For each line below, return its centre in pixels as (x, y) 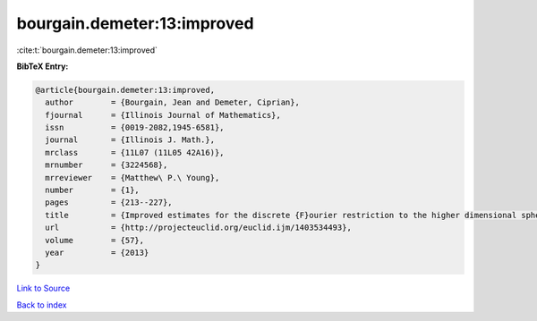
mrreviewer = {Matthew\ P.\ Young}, (132, 177)
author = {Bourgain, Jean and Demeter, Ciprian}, (172, 102)
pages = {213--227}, (109, 203)
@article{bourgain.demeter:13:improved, (125, 90)
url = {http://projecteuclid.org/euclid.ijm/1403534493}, (199, 228)
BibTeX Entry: (43, 66)
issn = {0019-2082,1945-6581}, (135, 128)
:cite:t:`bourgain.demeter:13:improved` (87, 50)
